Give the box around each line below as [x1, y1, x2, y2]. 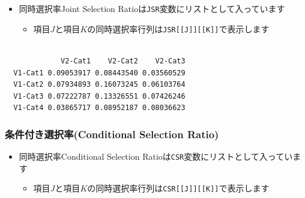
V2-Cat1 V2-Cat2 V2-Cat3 [61, 56, 186, 65]
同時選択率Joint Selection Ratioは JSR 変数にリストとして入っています [19, 2, 285, 14]
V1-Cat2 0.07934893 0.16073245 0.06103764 [13, 80, 186, 89]
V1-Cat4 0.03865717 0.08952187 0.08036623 [13, 103, 186, 112]
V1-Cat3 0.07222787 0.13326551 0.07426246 [13, 92, 186, 100]
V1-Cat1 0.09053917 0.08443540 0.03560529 [13, 68, 186, 77]
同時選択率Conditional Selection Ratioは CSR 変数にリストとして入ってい [19, 150, 293, 163]
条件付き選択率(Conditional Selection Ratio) [5, 126, 219, 141]
